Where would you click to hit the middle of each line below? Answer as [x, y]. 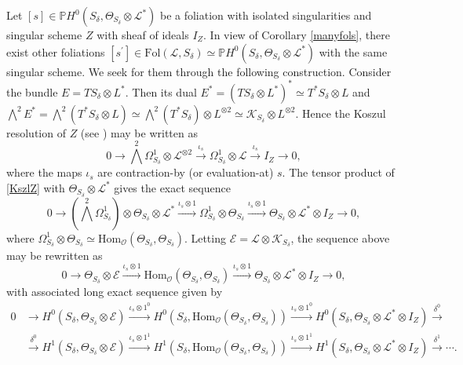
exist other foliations [56, 51]
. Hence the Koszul [341, 113]
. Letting [205, 237]
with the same [353, 51]
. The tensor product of [338, 172]
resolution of [36, 132]
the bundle [32, 91]
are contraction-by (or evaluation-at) [186, 172]
